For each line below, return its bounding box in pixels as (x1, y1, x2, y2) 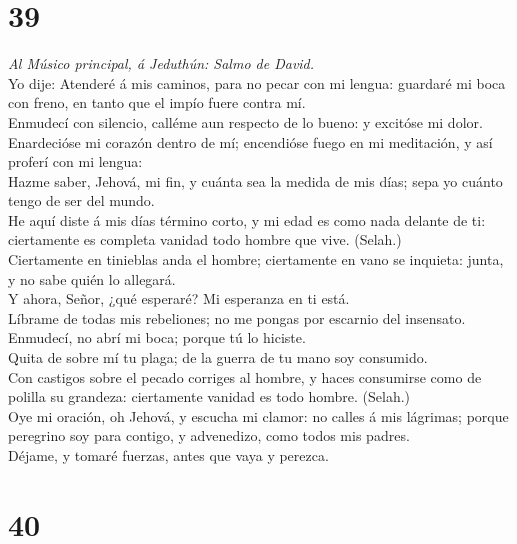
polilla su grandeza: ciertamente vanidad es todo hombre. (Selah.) (8, 386, 411, 407)
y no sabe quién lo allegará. (8, 268, 176, 289)
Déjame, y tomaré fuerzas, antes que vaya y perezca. (8, 445, 329, 465)
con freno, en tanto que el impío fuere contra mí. (8, 92, 306, 113)
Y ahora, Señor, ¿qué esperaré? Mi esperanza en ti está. (8, 288, 350, 309)
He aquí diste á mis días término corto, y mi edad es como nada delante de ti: (8, 209, 486, 230)
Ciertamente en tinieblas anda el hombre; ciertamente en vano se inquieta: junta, (8, 249, 504, 270)
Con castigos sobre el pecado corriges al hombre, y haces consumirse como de (8, 366, 482, 387)
